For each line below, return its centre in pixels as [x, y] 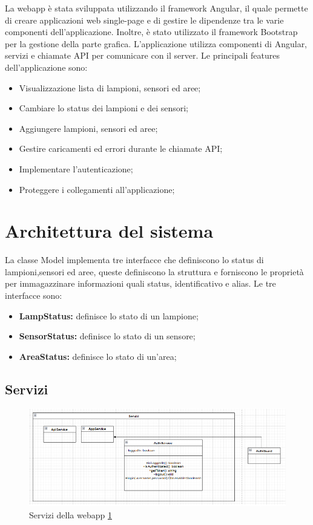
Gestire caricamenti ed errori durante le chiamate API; [121, 148]
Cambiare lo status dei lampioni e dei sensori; [104, 108]
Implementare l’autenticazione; [76, 168]
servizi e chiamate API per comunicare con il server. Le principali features [142, 55]
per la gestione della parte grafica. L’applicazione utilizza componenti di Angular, [156, 43]
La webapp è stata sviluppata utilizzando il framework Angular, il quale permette [156, 8]
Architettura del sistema [109, 231]
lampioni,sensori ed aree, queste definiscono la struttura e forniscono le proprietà [154, 271]
